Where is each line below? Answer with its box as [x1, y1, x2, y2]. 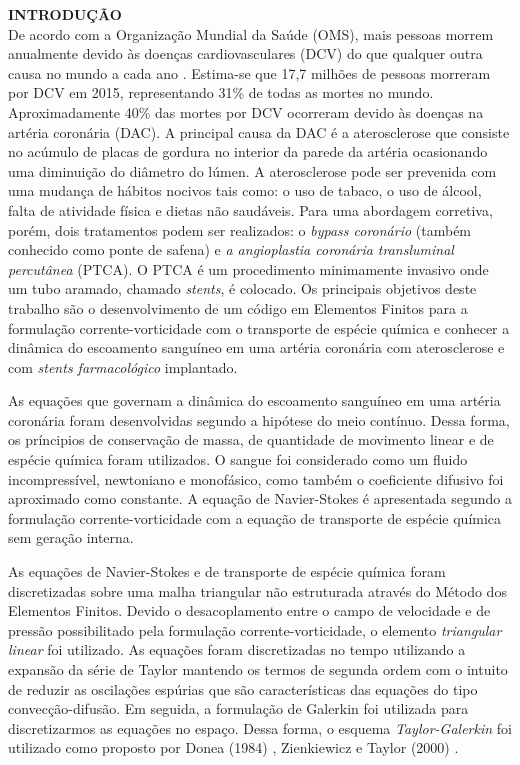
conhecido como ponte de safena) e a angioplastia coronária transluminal [8, 239, 454, 260]
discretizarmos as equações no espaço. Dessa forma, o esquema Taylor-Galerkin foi [8, 717, 512, 738]
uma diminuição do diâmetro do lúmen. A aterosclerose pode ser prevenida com [8, 160, 497, 181]
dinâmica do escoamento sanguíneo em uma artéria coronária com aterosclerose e [8, 337, 505, 358]
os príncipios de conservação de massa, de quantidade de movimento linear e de [8, 429, 494, 450]
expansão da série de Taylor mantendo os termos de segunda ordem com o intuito [8, 659, 508, 679]
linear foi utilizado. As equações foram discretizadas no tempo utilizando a [8, 639, 466, 660]
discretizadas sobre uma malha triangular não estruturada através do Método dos [8, 580, 507, 601]
